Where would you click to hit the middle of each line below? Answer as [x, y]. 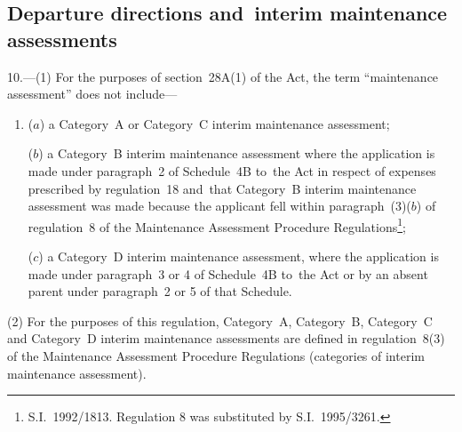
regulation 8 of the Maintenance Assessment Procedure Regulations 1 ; [217, 225]
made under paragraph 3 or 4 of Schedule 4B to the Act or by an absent [228, 273]
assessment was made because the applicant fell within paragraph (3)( [219, 206]
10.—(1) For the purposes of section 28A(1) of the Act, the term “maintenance [223, 76]
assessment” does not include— [92, 94]
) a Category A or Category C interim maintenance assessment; [215, 123]
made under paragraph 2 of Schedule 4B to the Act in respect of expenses [232, 170]
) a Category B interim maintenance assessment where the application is [237, 153]
